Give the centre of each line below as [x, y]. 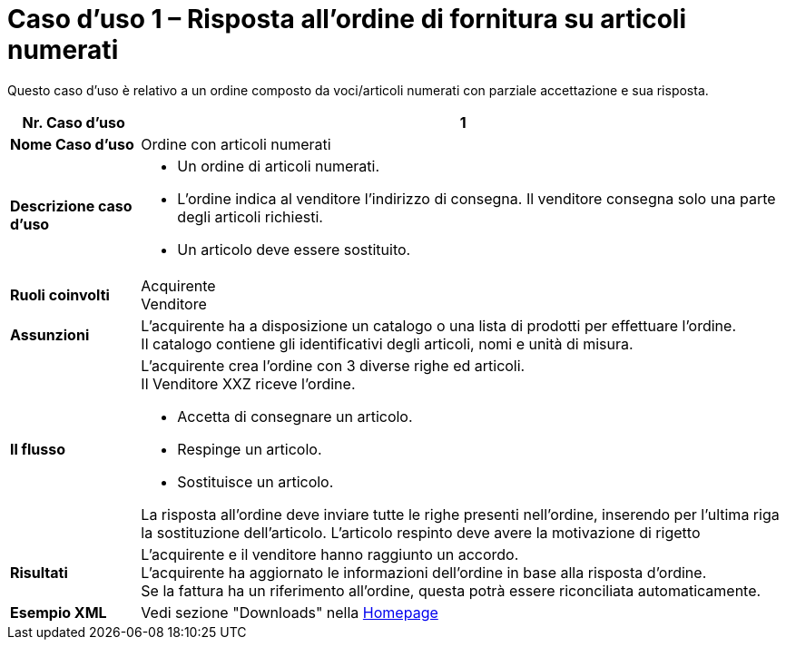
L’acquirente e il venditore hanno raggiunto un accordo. [330, 554]
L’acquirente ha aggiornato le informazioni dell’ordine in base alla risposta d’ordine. [424, 572]
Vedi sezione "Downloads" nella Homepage [290, 612]
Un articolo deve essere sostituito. [294, 249]
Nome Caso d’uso [72, 144]
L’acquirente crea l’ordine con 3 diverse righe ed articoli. [333, 365]
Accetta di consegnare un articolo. [295, 416]
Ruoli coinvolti [60, 294]
